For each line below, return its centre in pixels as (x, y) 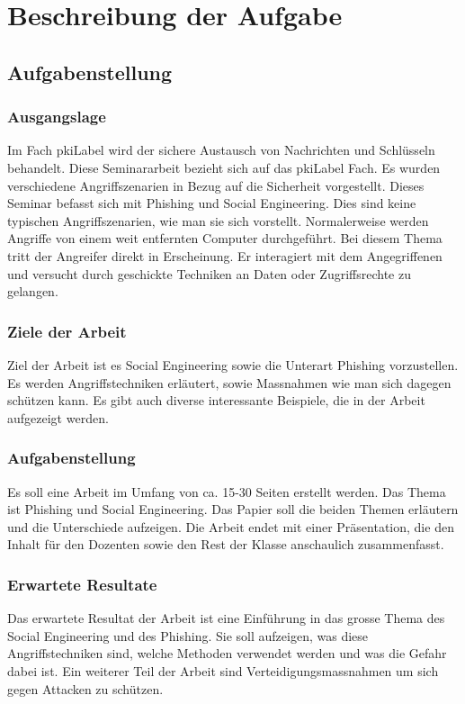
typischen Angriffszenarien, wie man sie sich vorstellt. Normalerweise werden (218, 220)
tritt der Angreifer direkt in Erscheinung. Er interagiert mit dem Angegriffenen (225, 255)
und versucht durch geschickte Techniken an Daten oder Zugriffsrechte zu (209, 273)
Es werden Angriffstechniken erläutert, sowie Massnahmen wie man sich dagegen (229, 382)
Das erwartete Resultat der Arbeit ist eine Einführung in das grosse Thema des (226, 618)
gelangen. (33, 291)
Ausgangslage (57, 117)
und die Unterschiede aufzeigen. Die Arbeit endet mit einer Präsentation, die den (231, 526)
